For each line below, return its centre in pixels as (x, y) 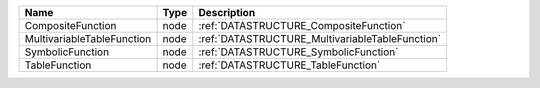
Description (227, 12)
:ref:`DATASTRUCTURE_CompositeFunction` (302, 25)
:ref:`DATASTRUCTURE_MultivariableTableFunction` (320, 38)
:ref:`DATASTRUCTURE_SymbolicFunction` (298, 52)
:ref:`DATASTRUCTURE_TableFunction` (289, 65)
